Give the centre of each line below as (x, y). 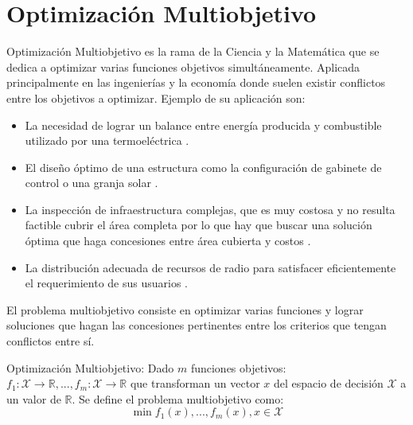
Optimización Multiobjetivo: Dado (90, 367)
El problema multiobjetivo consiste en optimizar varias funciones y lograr (185, 309)
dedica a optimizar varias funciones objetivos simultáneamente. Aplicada (183, 66)
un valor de (34, 398)
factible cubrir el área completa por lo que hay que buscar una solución (199, 225)
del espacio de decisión (329, 383)
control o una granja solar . (92, 183)
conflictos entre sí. (51, 341)
